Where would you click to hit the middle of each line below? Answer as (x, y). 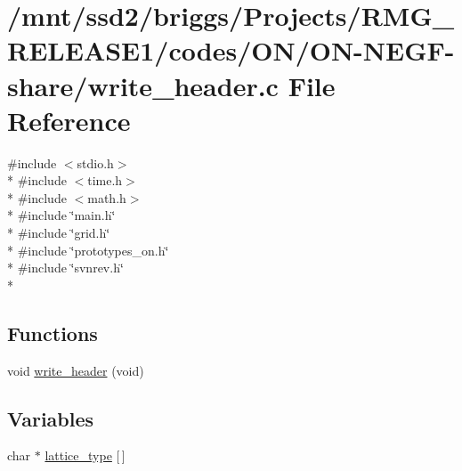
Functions (53, 333)
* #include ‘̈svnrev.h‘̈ (65, 268)
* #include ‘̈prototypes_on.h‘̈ (88, 250)
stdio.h (95, 162)
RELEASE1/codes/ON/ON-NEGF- (231, 50)
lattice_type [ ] (85, 455)
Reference (69, 120)
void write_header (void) (76, 370)
